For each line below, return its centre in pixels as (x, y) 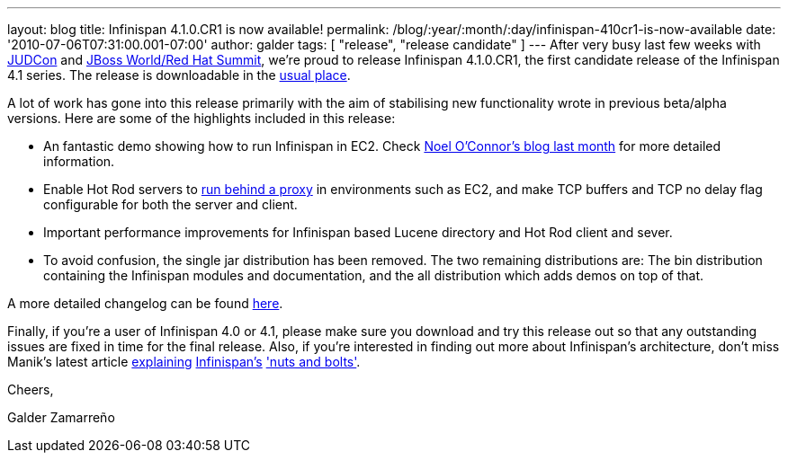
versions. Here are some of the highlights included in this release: (201, 118)
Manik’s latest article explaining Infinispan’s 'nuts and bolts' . (184, 362)
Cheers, (31, 389)
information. (79, 161)
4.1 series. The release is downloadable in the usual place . (179, 75)
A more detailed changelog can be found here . (145, 303)
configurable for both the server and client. (170, 204)
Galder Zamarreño (61, 417)
